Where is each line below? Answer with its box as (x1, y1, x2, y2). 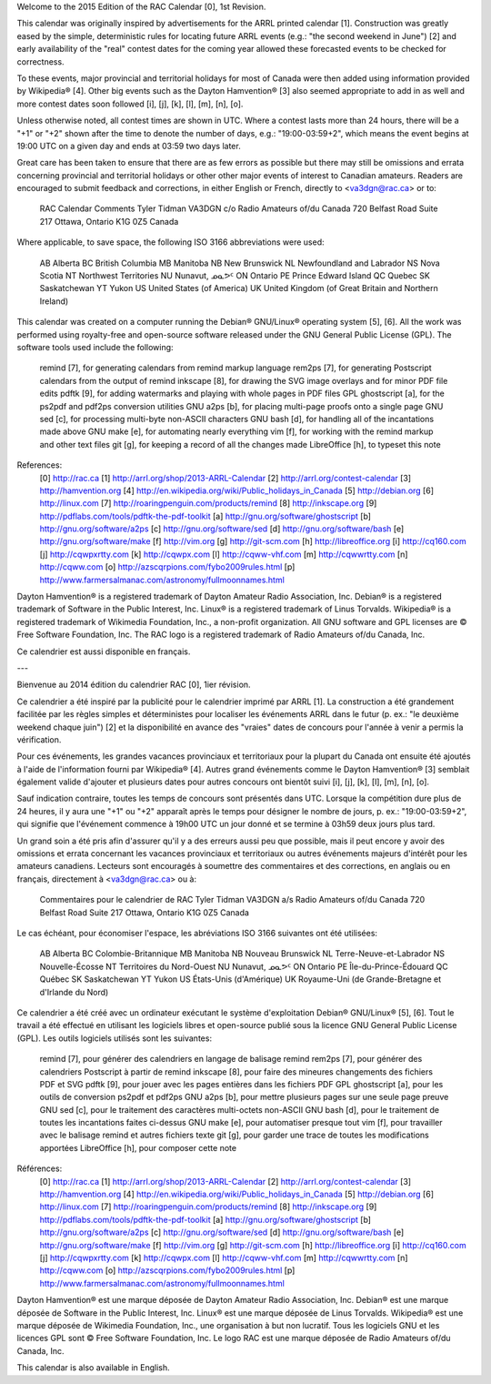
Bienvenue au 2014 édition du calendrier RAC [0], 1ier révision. (16, 679, 251, 691)
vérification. (16, 733, 62, 745)
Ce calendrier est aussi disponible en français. (16, 646, 191, 657)
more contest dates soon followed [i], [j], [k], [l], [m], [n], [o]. (16, 98, 244, 109)
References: (16, 460, 63, 470)
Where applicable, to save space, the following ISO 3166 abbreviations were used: (16, 237, 325, 248)
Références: (16, 1163, 63, 1174)
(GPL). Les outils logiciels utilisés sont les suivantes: (16, 1033, 213, 1044)
